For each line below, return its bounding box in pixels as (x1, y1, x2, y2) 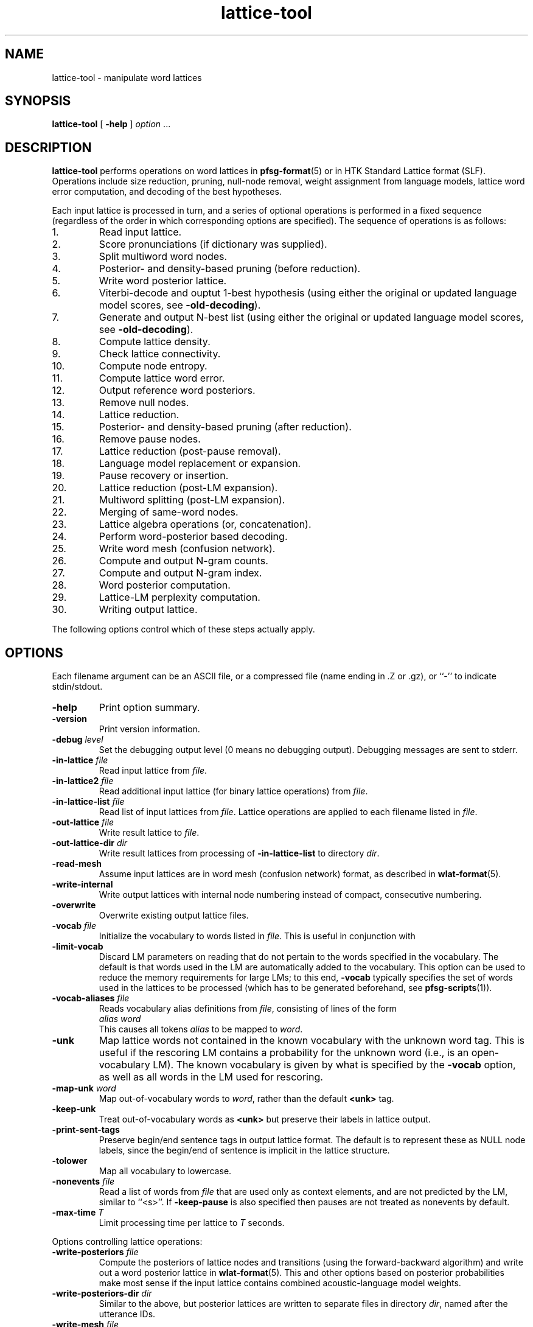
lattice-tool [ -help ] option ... (52, 119, 171, 130)
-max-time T (52, 1207, 104, 1218)
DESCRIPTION (5, 139, 92, 155)
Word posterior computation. (99, 579, 231, 592)
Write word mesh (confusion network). (99, 542, 276, 555)
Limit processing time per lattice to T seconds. (99, 1217, 285, 1228)
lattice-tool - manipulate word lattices (52, 72, 202, 83)
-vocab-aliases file (52, 993, 130, 1004)
